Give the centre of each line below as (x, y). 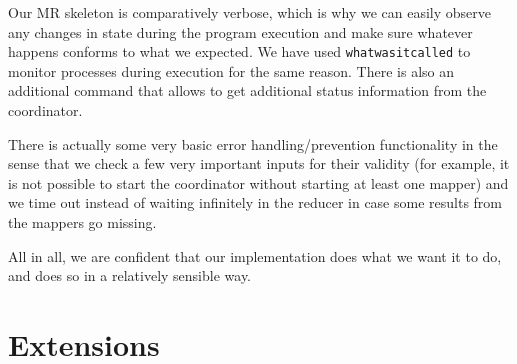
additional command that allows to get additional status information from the (247, 90)
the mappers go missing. (82, 222)
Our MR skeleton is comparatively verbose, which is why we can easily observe (249, 12)
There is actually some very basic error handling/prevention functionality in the (253, 143)
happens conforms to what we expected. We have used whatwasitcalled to (239, 51)
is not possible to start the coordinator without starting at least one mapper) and (258, 182)
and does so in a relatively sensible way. (129, 275)
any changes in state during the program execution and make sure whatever (240, 31)
